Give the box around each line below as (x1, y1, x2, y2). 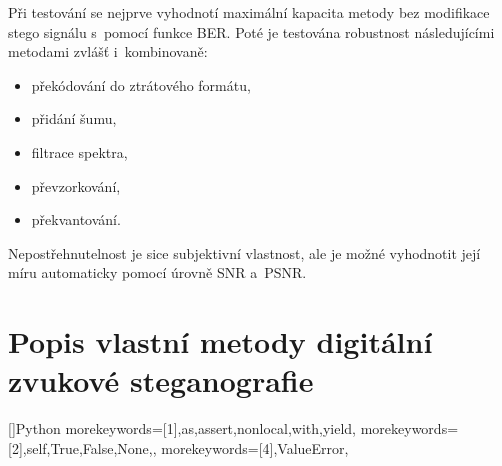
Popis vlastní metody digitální (8, 321, 433, 362)
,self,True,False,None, (22, 437, 153, 458)
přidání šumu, (31, 108, 117, 129)
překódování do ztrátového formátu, (31, 74, 251, 95)
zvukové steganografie (8, 360, 314, 401)
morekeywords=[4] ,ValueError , (161, 437, 349, 458)
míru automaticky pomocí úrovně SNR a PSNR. (8, 262, 307, 283)
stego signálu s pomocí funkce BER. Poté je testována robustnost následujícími (8, 21, 495, 42)
